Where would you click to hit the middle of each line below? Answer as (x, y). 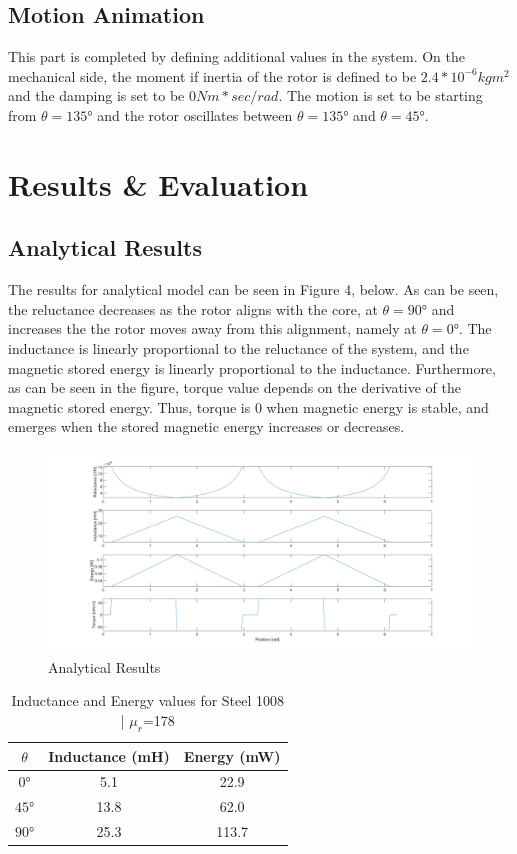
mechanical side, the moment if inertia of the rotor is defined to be (212, 75)
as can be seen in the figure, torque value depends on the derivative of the (234, 387)
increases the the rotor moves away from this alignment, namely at (212, 328)
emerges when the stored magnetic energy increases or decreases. (206, 426)
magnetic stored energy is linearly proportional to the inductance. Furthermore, (252, 367)
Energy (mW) (232, 755)
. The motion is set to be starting (380, 95)
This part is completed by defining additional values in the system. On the (236, 56)
